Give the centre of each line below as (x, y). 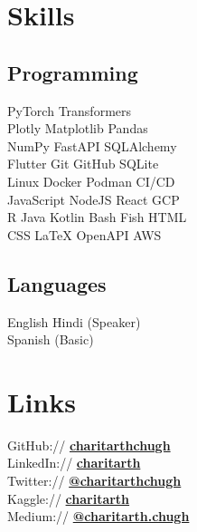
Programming (73, 72)
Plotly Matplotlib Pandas (78, 128)
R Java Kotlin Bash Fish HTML (97, 217)
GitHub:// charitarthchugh (89, 445)
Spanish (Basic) (51, 339)
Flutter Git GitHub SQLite (83, 164)
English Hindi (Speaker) (74, 321)
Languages (57, 283)
